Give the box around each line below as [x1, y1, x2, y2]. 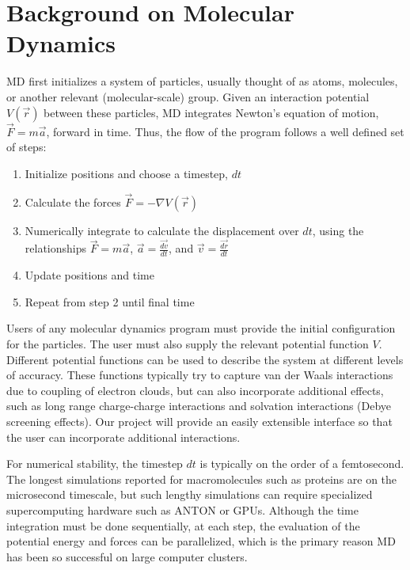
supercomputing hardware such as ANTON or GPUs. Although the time [6, 501, 359, 518]
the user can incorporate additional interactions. [6, 428, 241, 445]
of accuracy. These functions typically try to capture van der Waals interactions [6, 367, 393, 383]
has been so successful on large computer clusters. [6, 548, 248, 564]
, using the [312, 222, 364, 238]
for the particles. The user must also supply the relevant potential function [6, 336, 369, 351]
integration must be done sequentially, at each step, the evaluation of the [6, 517, 360, 534]
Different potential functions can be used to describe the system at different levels [6, 351, 404, 367]
